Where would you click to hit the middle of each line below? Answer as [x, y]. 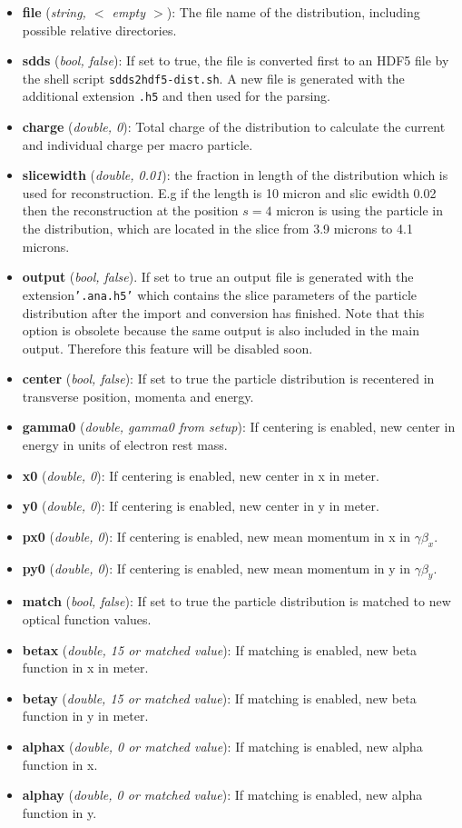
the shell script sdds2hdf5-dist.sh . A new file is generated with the [213, 78]
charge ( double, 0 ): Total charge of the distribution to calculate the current [234, 127]
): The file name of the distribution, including [293, 12]
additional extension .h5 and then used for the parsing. [176, 96]
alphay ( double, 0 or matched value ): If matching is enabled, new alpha [222, 795]
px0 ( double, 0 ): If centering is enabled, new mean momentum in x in [216, 536]
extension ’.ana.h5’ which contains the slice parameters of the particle [220, 294]
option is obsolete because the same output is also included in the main [221, 330]
